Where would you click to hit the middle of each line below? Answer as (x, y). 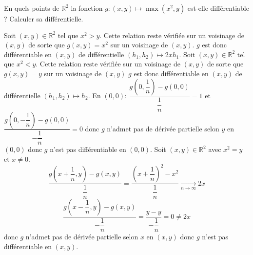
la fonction (87, 8)
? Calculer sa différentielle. (44, 19)
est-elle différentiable (218, 8)
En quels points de (32, 8)
